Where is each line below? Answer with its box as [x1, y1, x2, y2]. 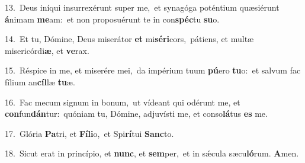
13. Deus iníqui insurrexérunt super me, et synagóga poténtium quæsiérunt [5, 1, 280, 13]
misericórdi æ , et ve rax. [5, 44, 89, 56]
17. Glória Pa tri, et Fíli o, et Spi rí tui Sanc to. [5, 127, 174, 139]
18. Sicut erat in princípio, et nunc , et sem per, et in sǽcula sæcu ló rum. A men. [5, 147, 299, 159]
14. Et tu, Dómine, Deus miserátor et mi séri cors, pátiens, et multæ [5, 33, 254, 45]
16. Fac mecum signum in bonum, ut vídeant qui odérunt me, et [5, 95, 240, 108]
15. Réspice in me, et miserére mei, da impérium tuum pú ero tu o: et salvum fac [5, 64, 301, 76]
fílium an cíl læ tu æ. [5, 75, 75, 88]
